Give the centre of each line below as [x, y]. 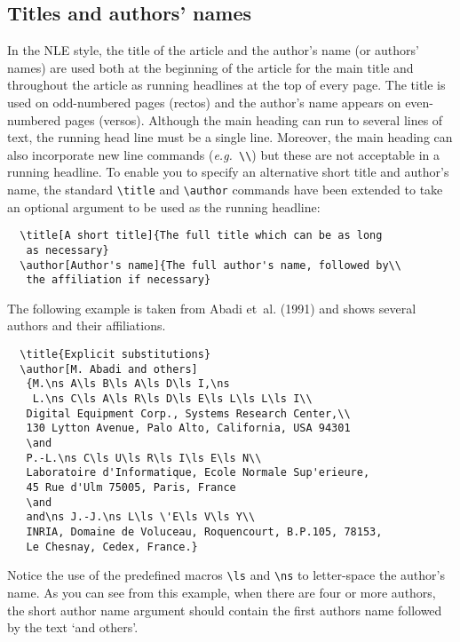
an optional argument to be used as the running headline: [164, 206]
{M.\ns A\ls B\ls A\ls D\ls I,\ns [128, 384]
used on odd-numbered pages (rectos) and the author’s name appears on [204, 102]
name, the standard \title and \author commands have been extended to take [225, 190]
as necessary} [67, 250]
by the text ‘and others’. [73, 627]
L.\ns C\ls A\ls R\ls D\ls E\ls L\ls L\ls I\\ [172, 399]
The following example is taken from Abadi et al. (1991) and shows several [212, 308]
